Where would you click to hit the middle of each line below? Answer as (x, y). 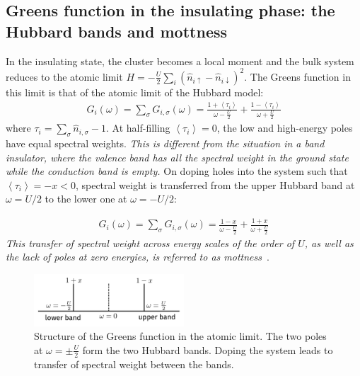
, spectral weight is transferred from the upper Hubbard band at (215, 184)
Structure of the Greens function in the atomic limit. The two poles (180, 336)
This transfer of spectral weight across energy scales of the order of (150, 243)
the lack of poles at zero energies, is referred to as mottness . (138, 257)
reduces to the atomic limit (64, 76)
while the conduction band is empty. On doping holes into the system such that (177, 171)
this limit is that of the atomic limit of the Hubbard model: (135, 92)
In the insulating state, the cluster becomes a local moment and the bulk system (180, 61)
